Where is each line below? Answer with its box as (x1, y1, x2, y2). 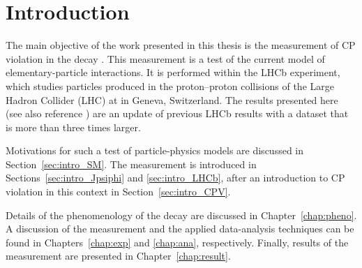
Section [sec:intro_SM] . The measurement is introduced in (6, 156, 257, 171)
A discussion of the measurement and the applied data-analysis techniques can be (6, 221, 354, 236)
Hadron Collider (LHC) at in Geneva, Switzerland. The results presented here (6, 92, 338, 107)
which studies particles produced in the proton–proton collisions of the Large (6, 78, 334, 93)
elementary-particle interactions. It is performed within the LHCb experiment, (6, 65, 340, 80)
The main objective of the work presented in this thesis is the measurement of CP (6, 38, 356, 52)
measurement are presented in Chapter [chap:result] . (6, 248, 231, 263)
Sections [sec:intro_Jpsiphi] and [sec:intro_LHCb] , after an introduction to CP (6, 170, 345, 185)
